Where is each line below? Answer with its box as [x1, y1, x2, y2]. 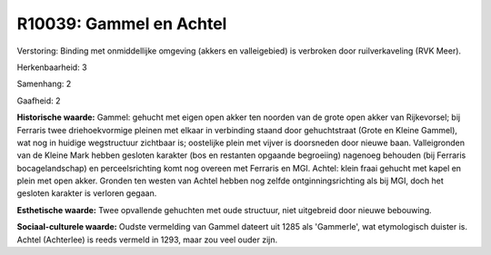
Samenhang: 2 [16, 78, 72, 90]
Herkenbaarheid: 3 [16, 62, 87, 73]
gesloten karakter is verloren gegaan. [16, 188, 157, 199]
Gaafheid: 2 [16, 95, 61, 106]
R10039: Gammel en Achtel [16, 14, 227, 34]
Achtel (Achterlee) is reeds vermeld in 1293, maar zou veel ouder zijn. [16, 234, 277, 245]
